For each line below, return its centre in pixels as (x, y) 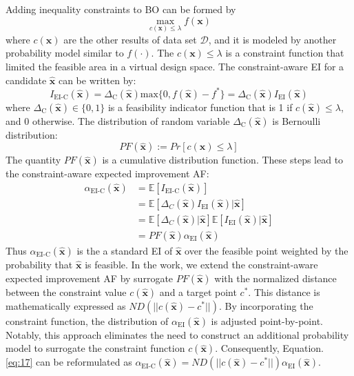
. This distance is (284, 291)
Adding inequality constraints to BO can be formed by (121, 9)
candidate (26, 80)
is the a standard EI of (125, 250)
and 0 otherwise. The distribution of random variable (118, 120)
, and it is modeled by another (272, 39)
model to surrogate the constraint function (95, 348)
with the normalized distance (275, 278)
